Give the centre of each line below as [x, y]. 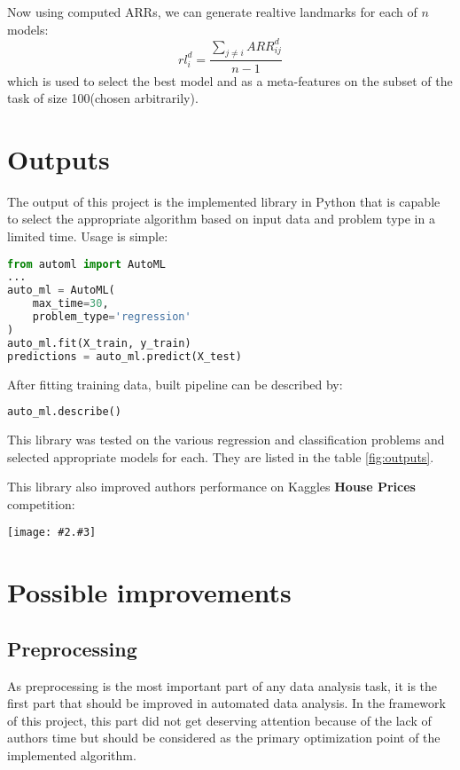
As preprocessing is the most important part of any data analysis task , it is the [222, 685]
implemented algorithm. [72, 755]
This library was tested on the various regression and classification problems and [226, 440]
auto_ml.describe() [64, 412]
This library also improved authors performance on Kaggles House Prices [211, 487]
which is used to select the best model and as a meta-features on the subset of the [230, 80]
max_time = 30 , [70, 304]
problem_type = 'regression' [112, 317]
